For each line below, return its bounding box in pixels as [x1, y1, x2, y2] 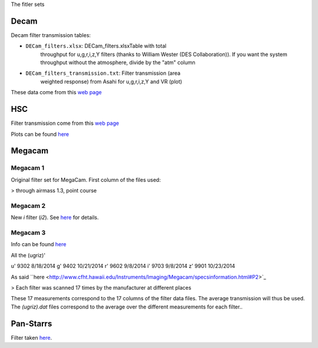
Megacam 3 [11, 228, 46, 237]
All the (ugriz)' [11, 251, 46, 258]
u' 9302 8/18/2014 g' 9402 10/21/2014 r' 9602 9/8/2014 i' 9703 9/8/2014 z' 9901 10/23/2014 [11, 263, 236, 270]
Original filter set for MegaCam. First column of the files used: [11, 176, 161, 183]
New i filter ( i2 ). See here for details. [11, 214, 99, 221]
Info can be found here [11, 241, 67, 248]
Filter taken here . [11, 334, 52, 341]
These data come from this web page [11, 89, 102, 96]
